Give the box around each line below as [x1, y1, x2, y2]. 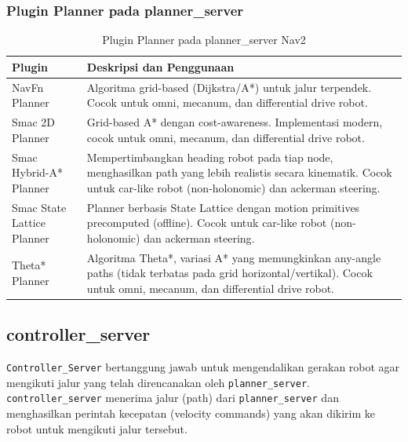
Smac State [12, 199, 67, 215]
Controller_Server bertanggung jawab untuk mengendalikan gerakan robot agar [6, 359, 400, 375]
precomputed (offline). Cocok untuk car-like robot [86, 214, 327, 231]
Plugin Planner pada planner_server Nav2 [102, 31, 306, 48]
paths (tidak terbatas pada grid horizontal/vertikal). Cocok [86, 265, 373, 281]
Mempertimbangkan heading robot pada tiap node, [86, 148, 333, 165]
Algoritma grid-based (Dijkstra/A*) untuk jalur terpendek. [86, 79, 372, 95]
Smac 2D [12, 114, 56, 130]
